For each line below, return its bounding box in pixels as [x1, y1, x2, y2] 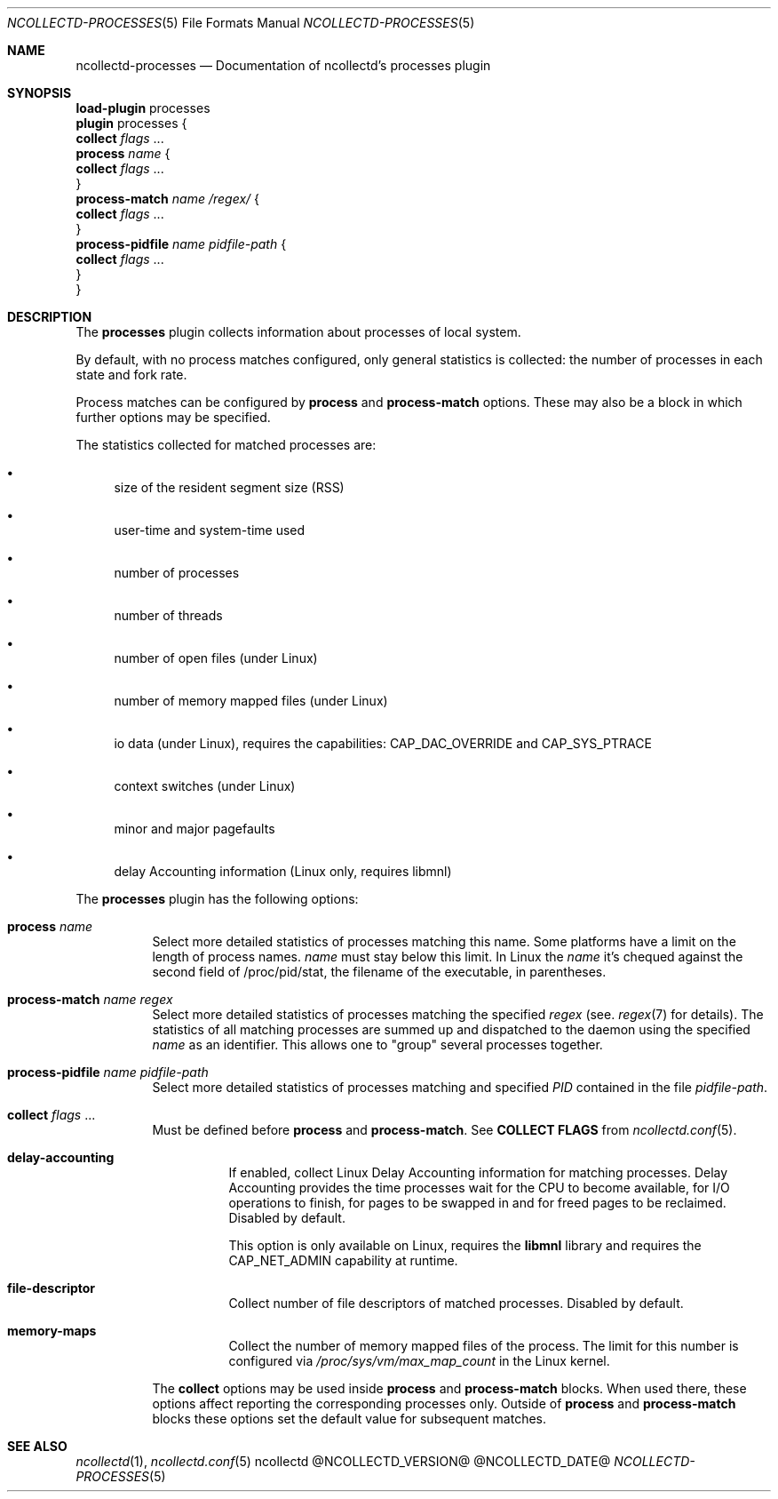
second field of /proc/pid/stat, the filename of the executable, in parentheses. [152, 964, 607, 979]
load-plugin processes [75, 100, 210, 116]
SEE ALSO [7, 1439, 67, 1454]
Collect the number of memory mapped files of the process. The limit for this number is [228, 1338, 739, 1353]
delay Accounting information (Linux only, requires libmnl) [114, 864, 452, 879]
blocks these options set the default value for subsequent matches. [152, 1411, 547, 1426]
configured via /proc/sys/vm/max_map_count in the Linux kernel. [228, 1353, 610, 1368]
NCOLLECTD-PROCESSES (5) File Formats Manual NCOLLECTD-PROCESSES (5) [7, 15, 475, 30]
